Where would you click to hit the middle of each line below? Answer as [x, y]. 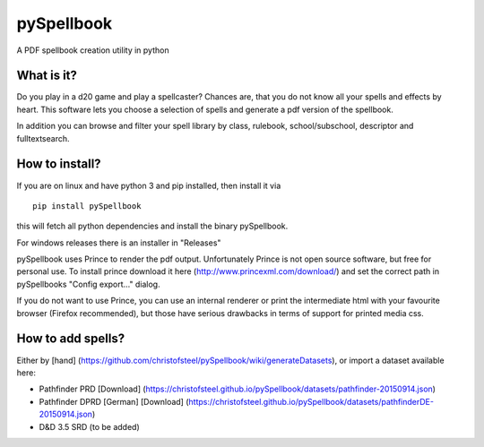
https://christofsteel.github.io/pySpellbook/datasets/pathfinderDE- [311, 401]
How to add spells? [71, 339]
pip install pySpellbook [87, 206]
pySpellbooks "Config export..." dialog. [88, 284]
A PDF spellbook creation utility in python [93, 50]
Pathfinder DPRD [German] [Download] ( [114, 401]
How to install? [59, 164]
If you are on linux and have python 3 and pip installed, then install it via [149, 185]
